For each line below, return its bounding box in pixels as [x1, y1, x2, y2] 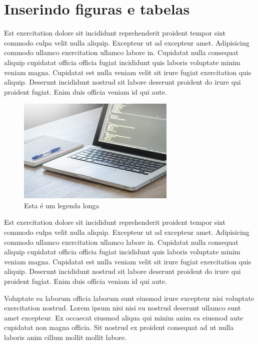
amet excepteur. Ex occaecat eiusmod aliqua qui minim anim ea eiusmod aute [4, 312, 243, 322]
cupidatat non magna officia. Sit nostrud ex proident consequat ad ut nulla [4, 322, 234, 332]
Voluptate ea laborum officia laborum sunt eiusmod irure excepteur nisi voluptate [4, 292, 254, 303]
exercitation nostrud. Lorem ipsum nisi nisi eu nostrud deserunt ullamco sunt [4, 302, 241, 313]
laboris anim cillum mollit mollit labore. [4, 331, 127, 342]
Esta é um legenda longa [24, 200, 99, 210]
